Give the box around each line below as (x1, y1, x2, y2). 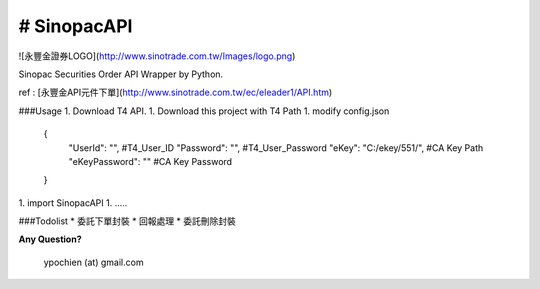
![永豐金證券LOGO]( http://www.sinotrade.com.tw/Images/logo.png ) (18, 50, 296, 62)
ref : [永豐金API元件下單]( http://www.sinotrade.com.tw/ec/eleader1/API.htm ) (18, 86, 333, 99)
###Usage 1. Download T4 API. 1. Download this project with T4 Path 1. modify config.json (18, 105, 390, 117)
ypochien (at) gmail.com (43, 256, 144, 268)
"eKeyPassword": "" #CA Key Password (68, 155, 233, 167)
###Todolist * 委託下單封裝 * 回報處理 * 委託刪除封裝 (18, 215, 237, 227)
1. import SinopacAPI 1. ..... (18, 196, 128, 209)
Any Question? (18, 233, 82, 245)
